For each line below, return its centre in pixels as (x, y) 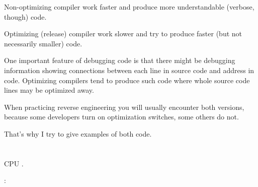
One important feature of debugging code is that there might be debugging (120, 60)
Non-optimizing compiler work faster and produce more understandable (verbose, (129, 7)
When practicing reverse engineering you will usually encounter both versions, (124, 107)
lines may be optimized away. (49, 90)
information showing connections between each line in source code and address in (129, 70)
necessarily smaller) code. (43, 43)
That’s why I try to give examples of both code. (78, 133)
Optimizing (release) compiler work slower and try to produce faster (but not (123, 34)
